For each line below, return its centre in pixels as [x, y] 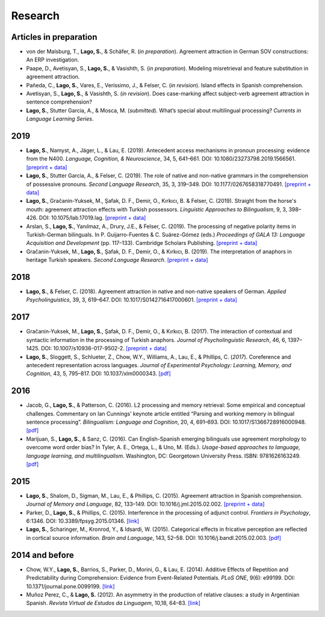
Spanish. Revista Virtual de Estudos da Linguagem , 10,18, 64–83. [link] [113, 603]
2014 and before [43, 555]
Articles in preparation [54, 37]
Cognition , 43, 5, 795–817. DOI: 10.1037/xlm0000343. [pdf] [98, 374]
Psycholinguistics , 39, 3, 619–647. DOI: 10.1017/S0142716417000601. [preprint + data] [132, 300]
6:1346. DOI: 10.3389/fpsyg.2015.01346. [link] [83, 521]
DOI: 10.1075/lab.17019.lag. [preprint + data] [92, 218]
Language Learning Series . [60, 119]
